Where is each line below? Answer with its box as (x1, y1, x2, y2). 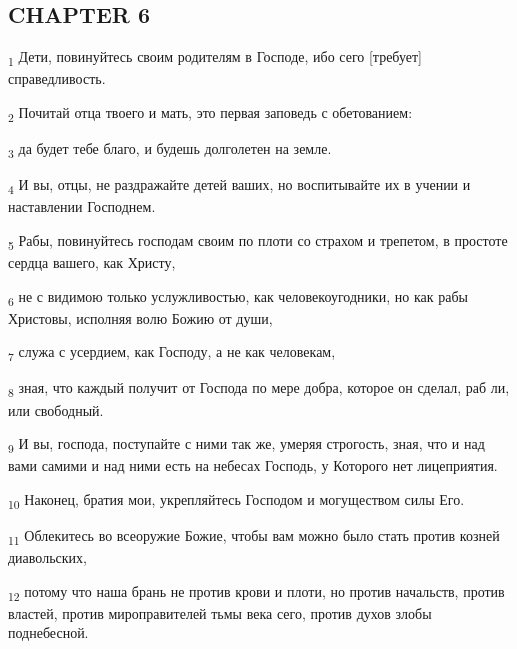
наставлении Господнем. (8, 196, 156, 217)
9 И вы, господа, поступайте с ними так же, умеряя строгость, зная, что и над (8, 433, 485, 456)
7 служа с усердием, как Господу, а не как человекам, (8, 341, 336, 365)
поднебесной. (8, 622, 89, 643)
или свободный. (8, 399, 104, 420)
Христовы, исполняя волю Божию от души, (8, 307, 273, 328)
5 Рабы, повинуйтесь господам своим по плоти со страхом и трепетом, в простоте (8, 229, 508, 253)
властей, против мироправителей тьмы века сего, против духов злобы (8, 602, 432, 623)
